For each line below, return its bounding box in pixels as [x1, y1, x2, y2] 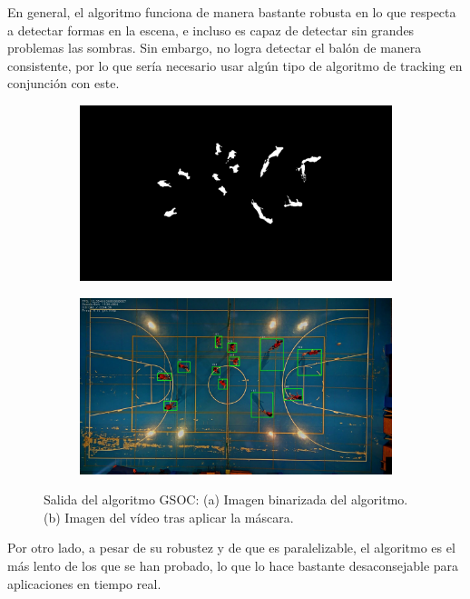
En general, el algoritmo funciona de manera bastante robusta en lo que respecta [7, 3, 456, 21]
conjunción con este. [7, 74, 120, 93]
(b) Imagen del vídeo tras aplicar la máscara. [44, 507, 294, 526]
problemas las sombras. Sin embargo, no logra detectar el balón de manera [7, 38, 422, 57]
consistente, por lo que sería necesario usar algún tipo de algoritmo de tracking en [7, 55, 463, 75]
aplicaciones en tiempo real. [7, 574, 162, 593]
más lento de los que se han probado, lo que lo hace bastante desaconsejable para [7, 555, 459, 574]
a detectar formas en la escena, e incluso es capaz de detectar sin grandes [7, 20, 415, 39]
